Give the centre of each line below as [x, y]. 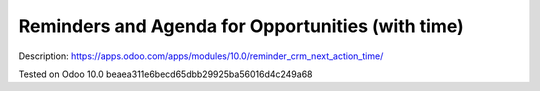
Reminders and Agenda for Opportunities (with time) [241, 26]
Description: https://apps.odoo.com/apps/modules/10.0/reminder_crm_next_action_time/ [201, 56]
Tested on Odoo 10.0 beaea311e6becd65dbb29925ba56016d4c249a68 [165, 74]
